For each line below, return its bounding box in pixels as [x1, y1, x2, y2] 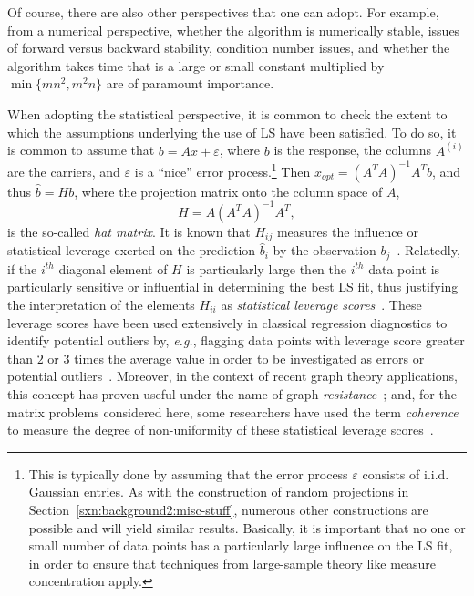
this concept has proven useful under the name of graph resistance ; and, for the [7, 385, 457, 403]
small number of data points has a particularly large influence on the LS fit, [28, 536, 453, 555]
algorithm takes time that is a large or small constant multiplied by [7, 56, 385, 75]
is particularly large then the [186, 259, 347, 278]
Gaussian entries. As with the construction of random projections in [28, 482, 409, 501]
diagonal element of [58, 259, 168, 278]
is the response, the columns [273, 140, 432, 159]
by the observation [273, 241, 376, 260]
